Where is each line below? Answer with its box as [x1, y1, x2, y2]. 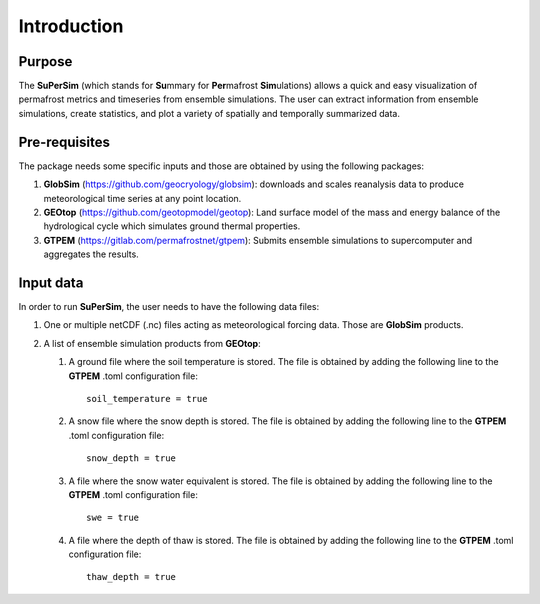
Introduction [18, 15, 124, 37]
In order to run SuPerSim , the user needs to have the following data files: [18, 301, 320, 312]
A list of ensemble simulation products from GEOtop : [43, 337, 261, 349]
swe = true [86, 512, 140, 524]
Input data [18, 274, 84, 291]
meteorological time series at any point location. [43, 192, 242, 204]
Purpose [18, 53, 73, 70]
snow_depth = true [86, 453, 177, 464]
